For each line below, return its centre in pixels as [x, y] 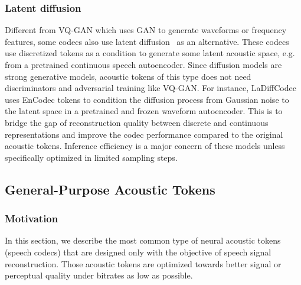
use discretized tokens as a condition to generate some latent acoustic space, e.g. [150, 53]
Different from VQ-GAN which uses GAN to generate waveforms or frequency [146, 30]
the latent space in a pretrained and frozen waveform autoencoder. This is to [144, 111]
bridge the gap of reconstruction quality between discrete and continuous [137, 122]
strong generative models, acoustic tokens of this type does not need [128, 76]
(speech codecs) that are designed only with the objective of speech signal [138, 252]
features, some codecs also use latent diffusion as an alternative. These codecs [147, 41]
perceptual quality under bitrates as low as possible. [99, 275]
